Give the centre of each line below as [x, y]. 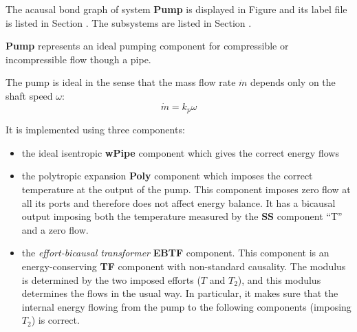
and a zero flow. [55, 229]
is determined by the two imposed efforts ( [111, 279]
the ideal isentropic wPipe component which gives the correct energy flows [180, 152]
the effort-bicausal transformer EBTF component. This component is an [175, 253]
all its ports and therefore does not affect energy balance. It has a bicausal [178, 202]
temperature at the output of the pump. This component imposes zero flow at [186, 189]
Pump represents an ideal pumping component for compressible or [147, 46]
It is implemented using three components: [95, 130]
